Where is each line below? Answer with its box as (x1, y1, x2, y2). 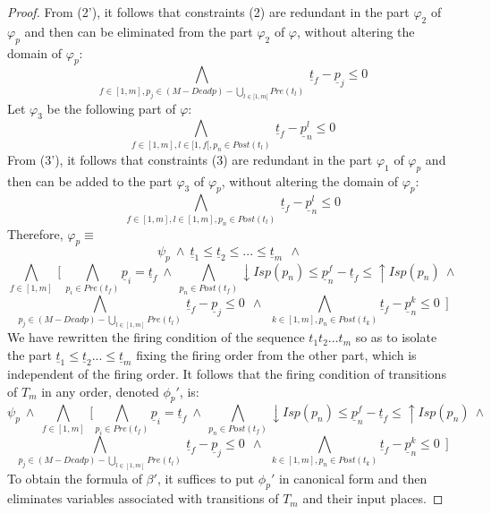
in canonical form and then (278, 468, 428, 487)
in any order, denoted (41, 381, 159, 400)
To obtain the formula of (7, 468, 142, 487)
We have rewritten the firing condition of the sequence (7, 328, 305, 347)
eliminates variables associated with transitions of (7, 489, 279, 508)
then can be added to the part (7, 171, 173, 190)
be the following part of (47, 99, 176, 117)
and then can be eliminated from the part (24, 21, 253, 40)
